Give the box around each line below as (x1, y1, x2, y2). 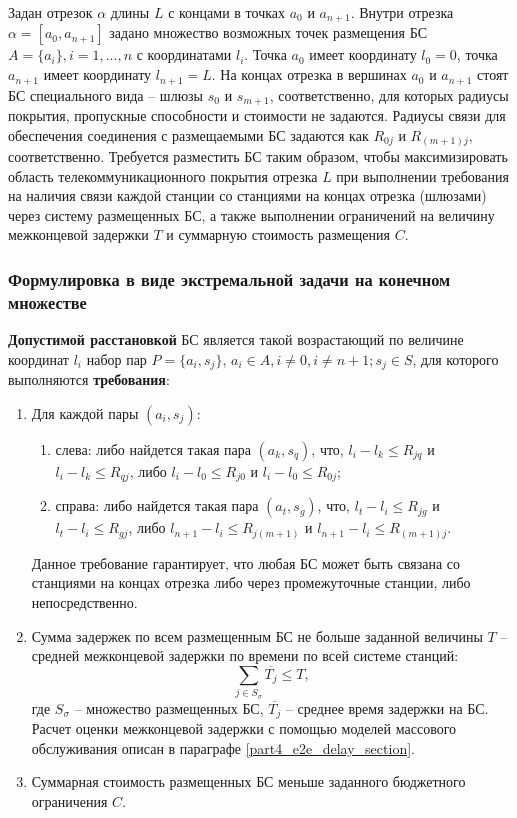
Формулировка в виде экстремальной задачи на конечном (8, 266, 451, 291)
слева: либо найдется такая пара (55, 438, 251, 459)
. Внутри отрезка (350, 2, 454, 22)
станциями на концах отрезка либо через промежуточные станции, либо (31, 572, 471, 593)
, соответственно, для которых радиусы (269, 84, 509, 105)
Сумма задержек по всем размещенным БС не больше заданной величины (31, 625, 483, 646)
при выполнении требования (336, 165, 509, 186)
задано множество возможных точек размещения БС (109, 22, 427, 43)
